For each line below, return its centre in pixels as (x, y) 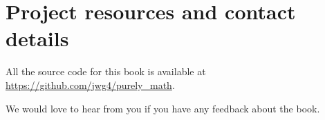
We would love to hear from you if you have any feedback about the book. (163, 108)
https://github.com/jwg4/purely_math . (90, 84)
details (37, 38)
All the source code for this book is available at (106, 71)
